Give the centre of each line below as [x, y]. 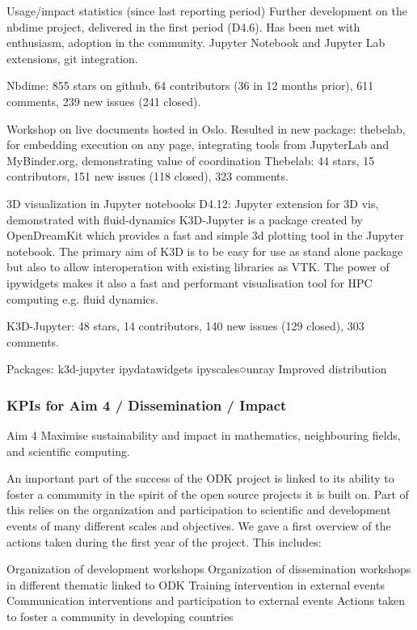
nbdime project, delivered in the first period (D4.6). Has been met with [183, 26]
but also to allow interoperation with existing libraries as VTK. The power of [198, 267]
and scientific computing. [68, 451]
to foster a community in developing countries [120, 617]
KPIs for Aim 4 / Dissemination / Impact [147, 404]
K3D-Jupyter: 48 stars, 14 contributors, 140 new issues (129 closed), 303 [185, 326]
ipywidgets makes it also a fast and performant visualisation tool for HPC [190, 282]
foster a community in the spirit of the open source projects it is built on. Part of [208, 494]
